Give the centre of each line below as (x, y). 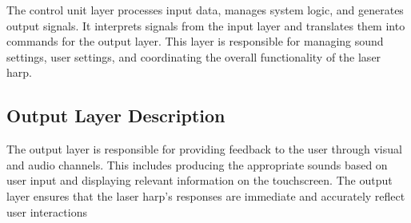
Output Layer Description (116, 115)
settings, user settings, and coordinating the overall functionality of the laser (194, 56)
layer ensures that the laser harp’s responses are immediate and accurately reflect (206, 195)
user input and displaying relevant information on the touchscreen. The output (200, 180)
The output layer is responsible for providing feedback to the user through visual (204, 149)
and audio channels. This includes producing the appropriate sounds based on (197, 164)
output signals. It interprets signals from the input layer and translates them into (206, 25)
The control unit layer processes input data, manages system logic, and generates (205, 10)
